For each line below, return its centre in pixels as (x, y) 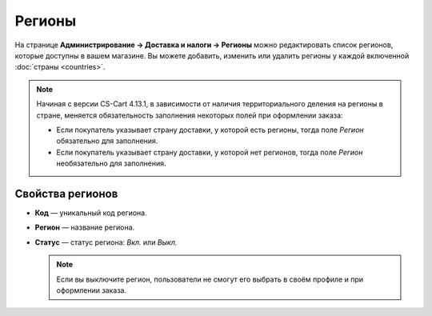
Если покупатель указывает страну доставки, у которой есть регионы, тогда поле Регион (210, 130)
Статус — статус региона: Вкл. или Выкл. (106, 242)
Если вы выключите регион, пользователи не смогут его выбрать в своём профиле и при (210, 279)
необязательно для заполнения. (112, 163)
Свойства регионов (66, 193)
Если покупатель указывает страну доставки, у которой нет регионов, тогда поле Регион (210, 152)
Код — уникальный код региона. (91, 213)
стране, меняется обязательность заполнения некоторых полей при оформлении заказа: (190, 115)
